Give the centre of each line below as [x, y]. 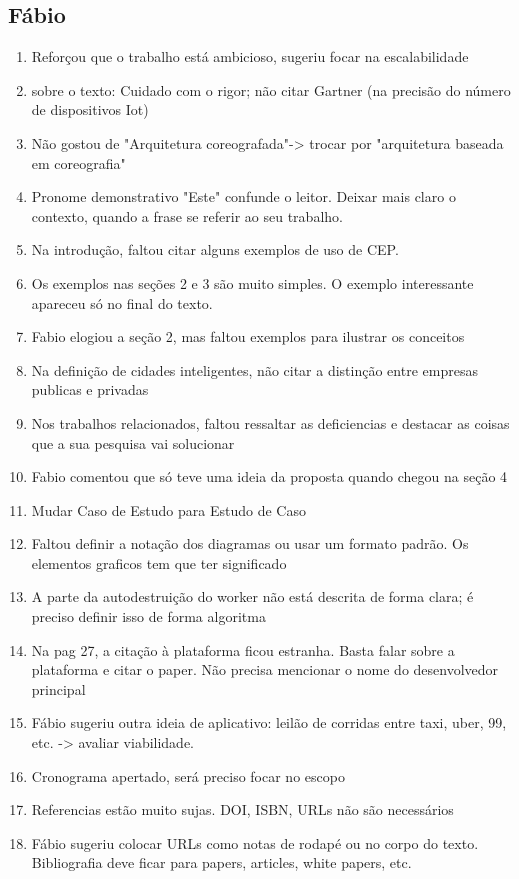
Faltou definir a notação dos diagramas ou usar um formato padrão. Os [250, 543]
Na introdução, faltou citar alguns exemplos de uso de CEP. [215, 249]
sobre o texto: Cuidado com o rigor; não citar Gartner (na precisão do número [271, 89]
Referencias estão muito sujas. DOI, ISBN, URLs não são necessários [242, 809]
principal [58, 688]
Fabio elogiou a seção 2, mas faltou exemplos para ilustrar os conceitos [248, 336]
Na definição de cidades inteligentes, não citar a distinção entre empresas [254, 369]
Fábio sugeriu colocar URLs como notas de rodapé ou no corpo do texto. [255, 842]
